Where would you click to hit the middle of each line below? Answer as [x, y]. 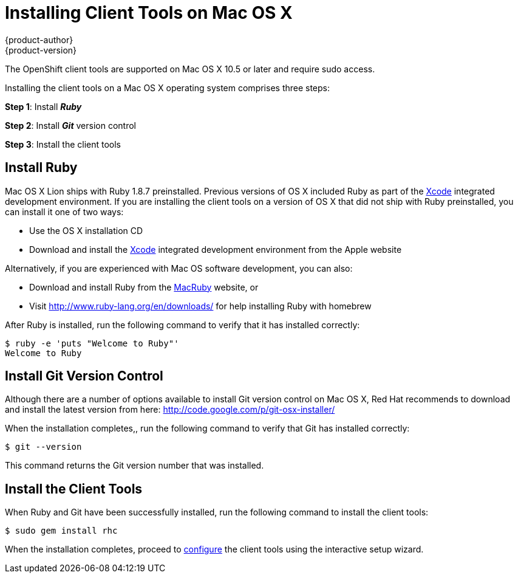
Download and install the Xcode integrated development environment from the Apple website [216, 249]
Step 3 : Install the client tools [63, 144]
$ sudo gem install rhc [61, 531]
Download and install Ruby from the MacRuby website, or [144, 287]
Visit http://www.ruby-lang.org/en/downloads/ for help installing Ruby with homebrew [200, 306]
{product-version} [41, 50]
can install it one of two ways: [64, 212]
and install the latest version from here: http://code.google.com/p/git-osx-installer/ [170, 410]
